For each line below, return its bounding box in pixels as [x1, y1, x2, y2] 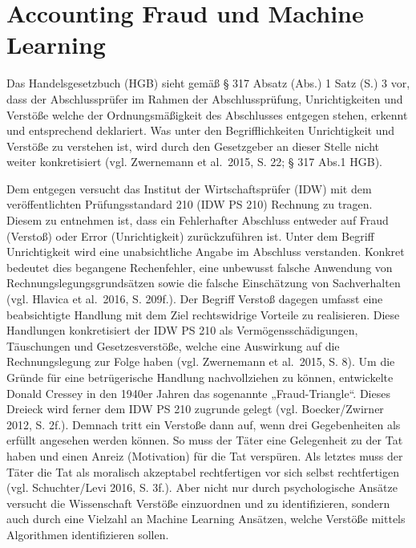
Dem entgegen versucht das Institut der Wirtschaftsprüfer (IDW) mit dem [6, 180, 372, 197]
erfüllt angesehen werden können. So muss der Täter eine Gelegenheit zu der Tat [6, 432, 403, 449]
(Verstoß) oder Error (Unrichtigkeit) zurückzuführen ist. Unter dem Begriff [6, 227, 374, 244]
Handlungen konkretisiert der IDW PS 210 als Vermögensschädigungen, [6, 322, 358, 339]
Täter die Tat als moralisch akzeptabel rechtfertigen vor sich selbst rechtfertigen [6, 463, 399, 480]
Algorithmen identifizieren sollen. [6, 526, 169, 542]
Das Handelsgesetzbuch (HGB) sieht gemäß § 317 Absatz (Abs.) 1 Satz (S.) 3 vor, [6, 75, 410, 91]
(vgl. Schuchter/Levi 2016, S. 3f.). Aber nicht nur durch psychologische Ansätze [6, 479, 398, 496]
